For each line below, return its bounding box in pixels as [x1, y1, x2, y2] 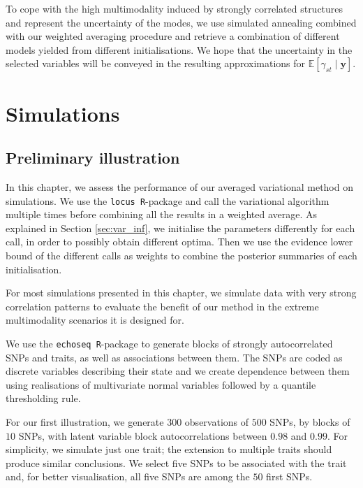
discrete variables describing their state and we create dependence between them [6, 364, 350, 378]
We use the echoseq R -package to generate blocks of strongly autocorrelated [6, 336, 333, 350]
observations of [184, 414, 249, 429]
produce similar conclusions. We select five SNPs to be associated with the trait [6, 455, 347, 470]
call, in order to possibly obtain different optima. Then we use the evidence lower [6, 234, 353, 249]
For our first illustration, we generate [6, 414, 164, 429]
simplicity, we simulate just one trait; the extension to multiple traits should [6, 442, 332, 457]
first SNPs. [266, 469, 313, 484]
